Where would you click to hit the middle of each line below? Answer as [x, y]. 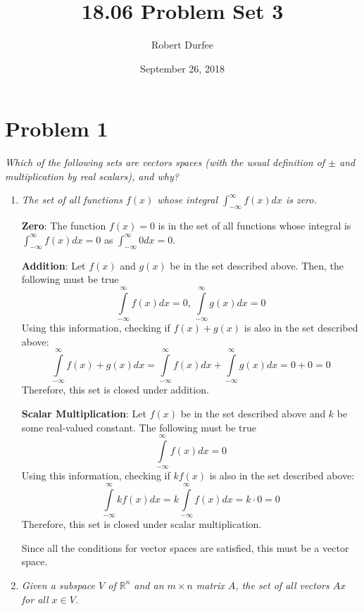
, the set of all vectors [282, 585]
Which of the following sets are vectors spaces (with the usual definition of [165, 162]
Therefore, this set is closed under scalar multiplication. [142, 524]
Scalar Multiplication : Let [84, 413]
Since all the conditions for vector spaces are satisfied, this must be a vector [185, 547]
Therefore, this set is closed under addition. [115, 390]
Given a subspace [58, 585]
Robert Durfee [182, 45]
